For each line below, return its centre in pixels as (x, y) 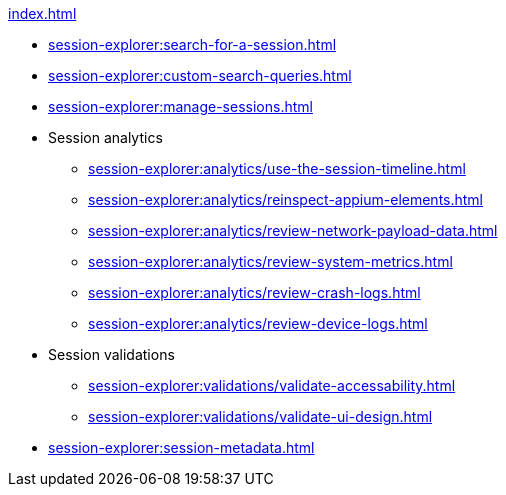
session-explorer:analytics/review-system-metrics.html (270, 261)
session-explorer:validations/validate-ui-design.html (260, 416)
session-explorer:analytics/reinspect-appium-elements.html (286, 199)
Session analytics (105, 137)
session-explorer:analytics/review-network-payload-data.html (293, 230)
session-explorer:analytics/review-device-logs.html (258, 323)
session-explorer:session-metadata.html (181, 447)
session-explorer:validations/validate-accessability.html (272, 385)
